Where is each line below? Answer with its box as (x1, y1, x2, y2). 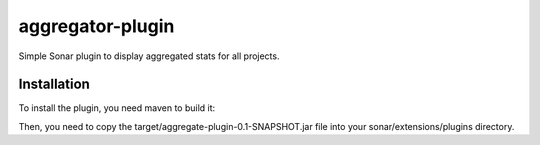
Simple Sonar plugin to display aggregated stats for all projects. (18, 50, 280, 62)
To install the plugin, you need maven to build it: (18, 102, 216, 114)
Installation (18, 76, 90, 93)
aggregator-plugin (18, 15, 175, 37)
